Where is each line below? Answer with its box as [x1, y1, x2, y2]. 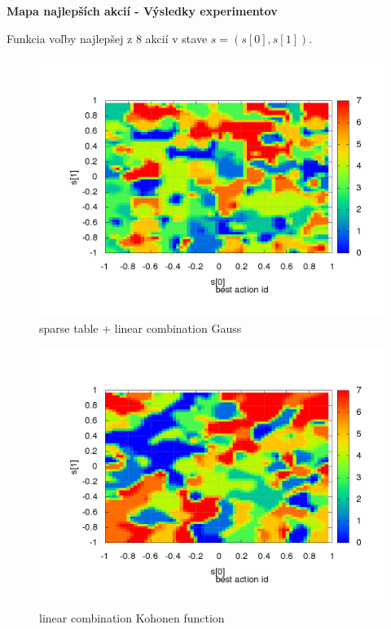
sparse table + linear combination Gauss [39, 319, 242, 336]
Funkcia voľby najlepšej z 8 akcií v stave [7, 29, 208, 46]
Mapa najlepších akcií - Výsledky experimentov [7, 2, 278, 19]
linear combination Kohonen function [39, 609, 225, 626]
